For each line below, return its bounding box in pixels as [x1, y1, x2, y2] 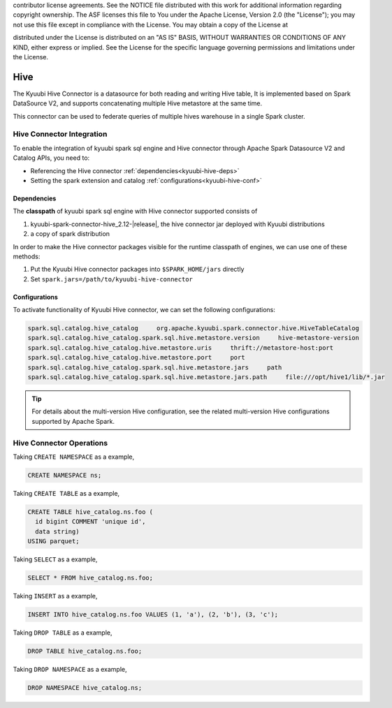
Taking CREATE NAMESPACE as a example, [13, 452, 135, 461]
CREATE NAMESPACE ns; [27, 471, 102, 479]
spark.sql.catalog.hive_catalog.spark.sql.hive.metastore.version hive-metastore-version [27, 334, 360, 342]
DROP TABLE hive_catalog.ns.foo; [27, 647, 143, 655]
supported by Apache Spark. [31, 417, 115, 425]
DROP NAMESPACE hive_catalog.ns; [27, 684, 143, 691]
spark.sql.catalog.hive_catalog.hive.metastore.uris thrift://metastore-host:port [27, 344, 334, 352]
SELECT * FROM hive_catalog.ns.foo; [27, 574, 154, 582]
